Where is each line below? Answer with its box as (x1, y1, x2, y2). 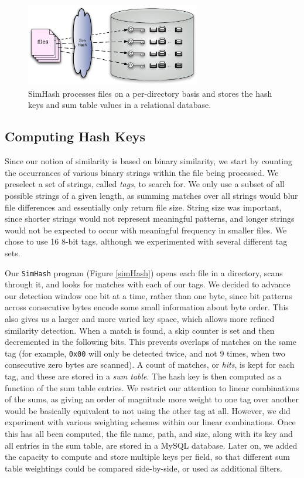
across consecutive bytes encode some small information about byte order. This (5, 301, 289, 313)
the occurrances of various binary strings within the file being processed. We (5, 166, 279, 178)
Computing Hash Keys (5, 127, 146, 145)
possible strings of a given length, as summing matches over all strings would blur (5, 189, 298, 202)
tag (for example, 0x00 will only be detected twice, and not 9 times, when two (5, 347, 285, 359)
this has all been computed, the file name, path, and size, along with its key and (5, 428, 293, 440)
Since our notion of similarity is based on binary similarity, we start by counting (5, 155, 293, 167)
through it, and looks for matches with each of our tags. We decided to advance (5, 278, 291, 290)
